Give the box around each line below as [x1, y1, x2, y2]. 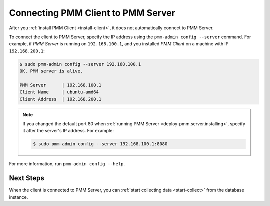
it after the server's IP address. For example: [22, 128, 114, 134]
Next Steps [9, 174, 44, 182]
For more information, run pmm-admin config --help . [9, 161, 125, 167]
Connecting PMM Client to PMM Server [9, 7, 176, 18]
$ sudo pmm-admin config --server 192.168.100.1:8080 [33, 141, 168, 147]
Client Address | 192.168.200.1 [19, 96, 102, 102]
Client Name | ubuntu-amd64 [19, 89, 99, 95]
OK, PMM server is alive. [19, 68, 83, 74]
